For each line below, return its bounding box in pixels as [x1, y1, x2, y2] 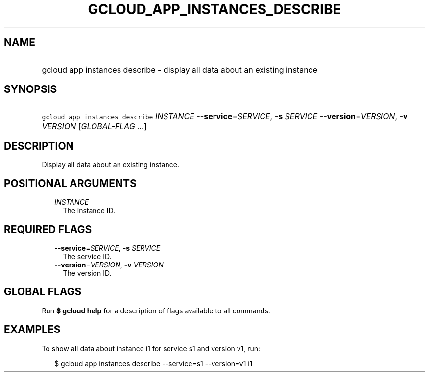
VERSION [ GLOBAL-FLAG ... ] [42, 121, 147, 132]
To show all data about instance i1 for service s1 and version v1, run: [42, 344, 261, 353]
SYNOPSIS [4, 83, 57, 96]
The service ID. [63, 252, 112, 261]
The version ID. [63, 268, 112, 277]
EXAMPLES [4, 323, 61, 336]
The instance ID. [63, 206, 116, 215]
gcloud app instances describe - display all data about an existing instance [42, 65, 318, 75]
